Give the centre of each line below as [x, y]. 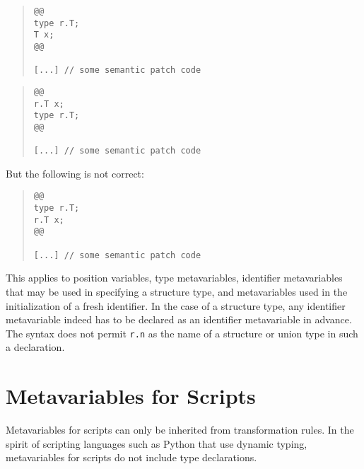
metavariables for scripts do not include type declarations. [131, 457]
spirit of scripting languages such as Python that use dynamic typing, [157, 443]
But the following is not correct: [75, 173]
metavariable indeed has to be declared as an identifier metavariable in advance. [179, 319]
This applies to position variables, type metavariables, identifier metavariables [174, 278]
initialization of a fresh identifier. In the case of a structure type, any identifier [176, 305]
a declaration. [35, 347]
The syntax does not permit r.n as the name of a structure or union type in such [182, 333]
